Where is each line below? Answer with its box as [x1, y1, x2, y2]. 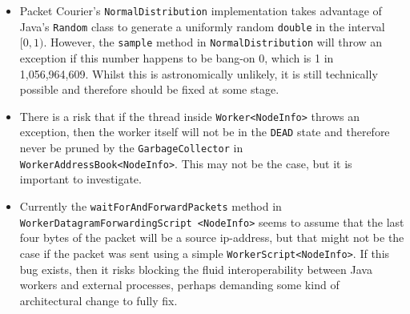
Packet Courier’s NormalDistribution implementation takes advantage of [19, 2, 382, 18]
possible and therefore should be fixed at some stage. [19, 81, 279, 98]
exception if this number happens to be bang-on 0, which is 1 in [19, 49, 334, 66]
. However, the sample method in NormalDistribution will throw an [43, 34, 383, 50]
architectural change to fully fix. [19, 292, 178, 308]
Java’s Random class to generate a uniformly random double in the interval [19, 18, 385, 34]
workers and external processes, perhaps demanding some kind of [19, 276, 340, 293]
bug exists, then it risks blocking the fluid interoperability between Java [19, 260, 372, 277]
